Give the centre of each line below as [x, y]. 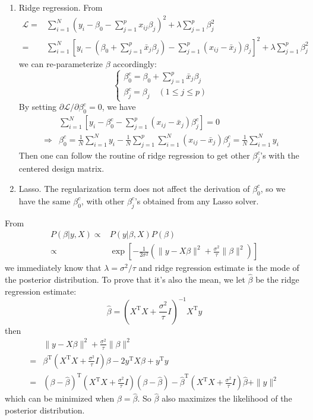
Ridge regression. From [61, 7]
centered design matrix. [61, 168]
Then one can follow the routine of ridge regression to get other [134, 155]
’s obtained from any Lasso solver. [197, 200]
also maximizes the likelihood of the [227, 398]
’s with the [280, 155]
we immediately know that [53, 268]
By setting [38, 107]
